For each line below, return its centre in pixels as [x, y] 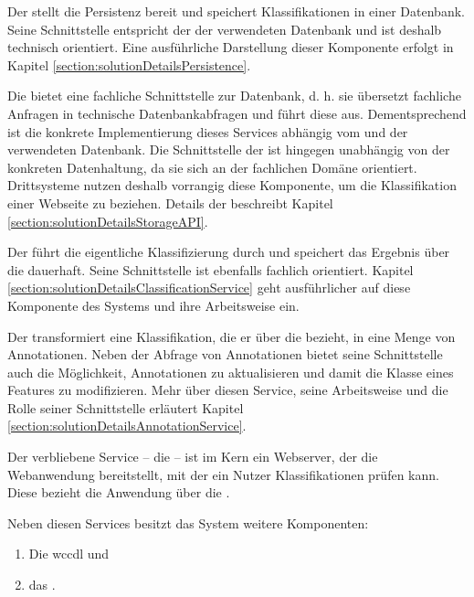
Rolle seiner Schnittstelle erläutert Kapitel [126, 407]
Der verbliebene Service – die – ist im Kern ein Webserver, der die [193, 457]
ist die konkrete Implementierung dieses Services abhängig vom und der [208, 131]
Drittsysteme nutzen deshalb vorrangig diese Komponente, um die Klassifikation [232, 185]
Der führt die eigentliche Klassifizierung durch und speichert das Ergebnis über [229, 252]
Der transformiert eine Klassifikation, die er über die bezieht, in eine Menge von [232, 336]
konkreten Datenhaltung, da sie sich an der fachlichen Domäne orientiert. [212, 167]
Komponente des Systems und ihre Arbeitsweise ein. [153, 305]
